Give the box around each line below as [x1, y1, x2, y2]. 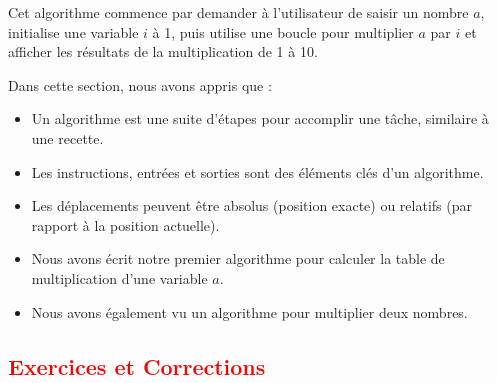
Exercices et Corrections [8, 350, 266, 381]
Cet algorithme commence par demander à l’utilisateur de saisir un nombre [8, 2, 469, 22]
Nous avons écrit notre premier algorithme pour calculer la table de [31, 248, 445, 269]
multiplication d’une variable [31, 267, 208, 288]
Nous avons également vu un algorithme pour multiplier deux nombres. [31, 301, 468, 322]
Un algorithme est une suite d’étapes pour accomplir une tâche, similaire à [31, 108, 489, 129]
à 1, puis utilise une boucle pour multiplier [152, 21, 414, 42]
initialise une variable [8, 21, 139, 42]
